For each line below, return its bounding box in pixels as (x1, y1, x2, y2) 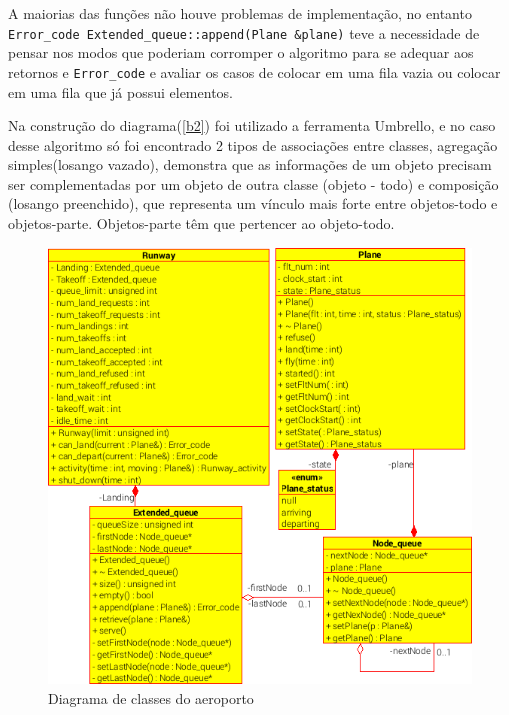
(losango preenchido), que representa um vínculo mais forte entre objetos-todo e (8, 193, 498, 214)
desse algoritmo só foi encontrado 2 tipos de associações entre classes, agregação (8, 134, 498, 155)
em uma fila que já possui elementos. (8, 81, 233, 102)
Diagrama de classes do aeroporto (48, 688, 254, 709)
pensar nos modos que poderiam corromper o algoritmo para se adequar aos (8, 42, 474, 63)
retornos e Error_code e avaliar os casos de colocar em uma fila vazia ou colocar (8, 61, 501, 82)
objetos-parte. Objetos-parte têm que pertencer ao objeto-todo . (8, 213, 395, 234)
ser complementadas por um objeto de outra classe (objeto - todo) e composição (8, 173, 499, 194)
